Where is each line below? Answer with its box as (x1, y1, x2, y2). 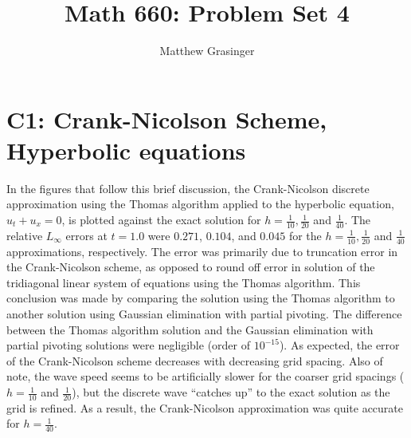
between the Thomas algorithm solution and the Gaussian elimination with (6, 321, 374, 337)
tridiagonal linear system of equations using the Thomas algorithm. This (6, 274, 361, 290)
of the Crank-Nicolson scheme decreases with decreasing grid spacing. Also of (6, 352, 383, 369)
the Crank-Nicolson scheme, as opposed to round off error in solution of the (6, 258, 375, 275)
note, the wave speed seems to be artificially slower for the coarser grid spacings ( (6, 368, 405, 385)
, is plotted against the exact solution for (61, 211, 261, 228)
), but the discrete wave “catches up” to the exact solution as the (72, 384, 390, 401)
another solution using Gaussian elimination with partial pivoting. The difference (6, 306, 402, 322)
